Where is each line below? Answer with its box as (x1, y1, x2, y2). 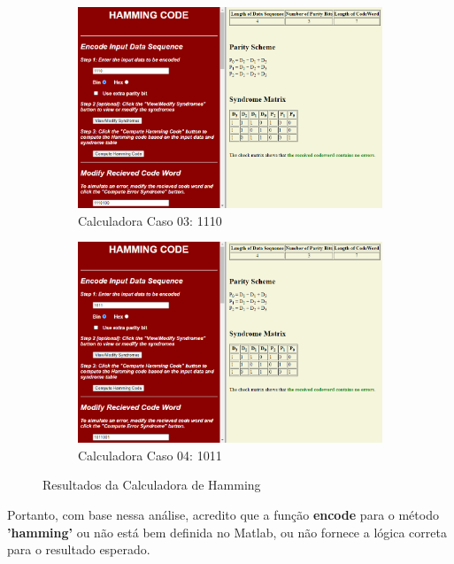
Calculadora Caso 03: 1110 (78, 211, 222, 229)
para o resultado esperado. (7, 540, 150, 559)
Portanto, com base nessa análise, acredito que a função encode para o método (7, 505, 439, 523)
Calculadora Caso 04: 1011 (78, 445, 222, 464)
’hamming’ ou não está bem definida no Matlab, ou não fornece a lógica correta (7, 522, 447, 541)
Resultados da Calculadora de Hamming (42, 475, 261, 494)
